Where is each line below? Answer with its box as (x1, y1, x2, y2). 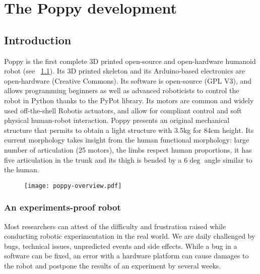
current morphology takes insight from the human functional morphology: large (4, 134, 249, 145)
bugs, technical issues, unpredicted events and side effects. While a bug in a (4, 240, 237, 251)
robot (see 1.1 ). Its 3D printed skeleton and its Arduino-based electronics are (4, 65, 245, 76)
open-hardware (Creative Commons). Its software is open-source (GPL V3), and (4, 75, 252, 86)
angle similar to (204, 154, 252, 165)
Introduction (4, 32, 72, 47)
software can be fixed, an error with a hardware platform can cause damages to (4, 250, 249, 261)
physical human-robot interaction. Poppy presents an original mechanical (4, 115, 230, 125)
